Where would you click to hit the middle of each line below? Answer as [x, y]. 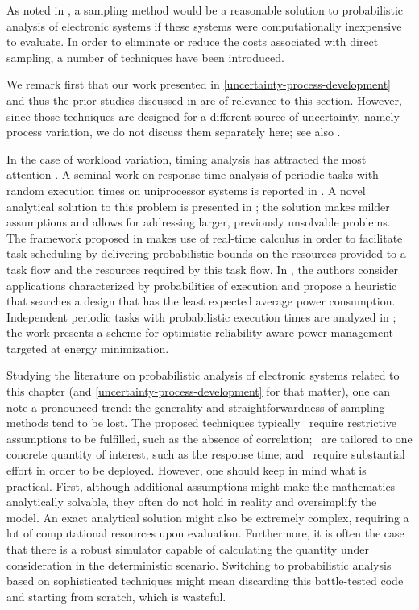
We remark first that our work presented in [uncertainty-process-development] [199, 84]
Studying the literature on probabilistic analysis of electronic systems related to [203, 375]
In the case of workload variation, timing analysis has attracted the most [187, 158]
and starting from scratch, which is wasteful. [116, 596]
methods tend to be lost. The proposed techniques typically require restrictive [201, 423]
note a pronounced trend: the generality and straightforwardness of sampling [196, 407]
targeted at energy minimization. [88, 348]
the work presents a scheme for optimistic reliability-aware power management [200, 332]
